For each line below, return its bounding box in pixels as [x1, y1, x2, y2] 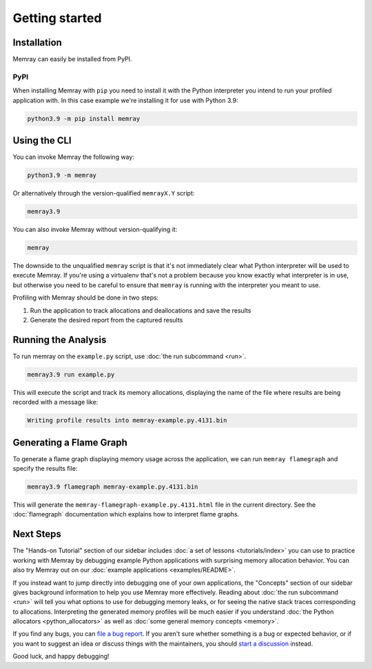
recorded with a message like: [12, 398, 99, 407]
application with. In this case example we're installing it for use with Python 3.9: [12, 96, 238, 104]
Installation [12, 37, 62, 48]
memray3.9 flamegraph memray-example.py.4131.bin [27, 483, 198, 491]
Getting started [12, 10, 102, 26]
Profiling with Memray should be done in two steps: [12, 293, 159, 302]
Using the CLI [12, 135, 72, 146]
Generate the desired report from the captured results [30, 316, 183, 324]
